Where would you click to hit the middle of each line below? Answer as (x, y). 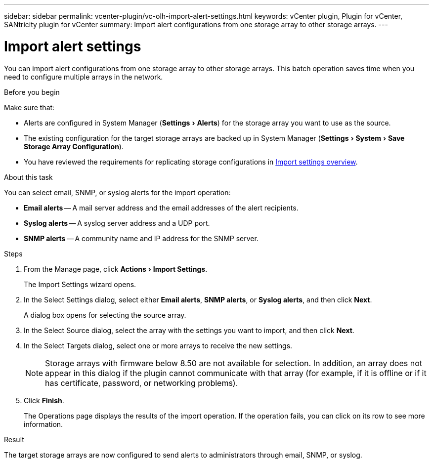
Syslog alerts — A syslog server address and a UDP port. (117, 223)
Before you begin (32, 92)
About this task (28, 177)
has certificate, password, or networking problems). (142, 383)
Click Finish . (44, 400)
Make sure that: (29, 107)
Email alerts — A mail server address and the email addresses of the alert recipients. (161, 208)
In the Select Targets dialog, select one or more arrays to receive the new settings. (158, 345)
